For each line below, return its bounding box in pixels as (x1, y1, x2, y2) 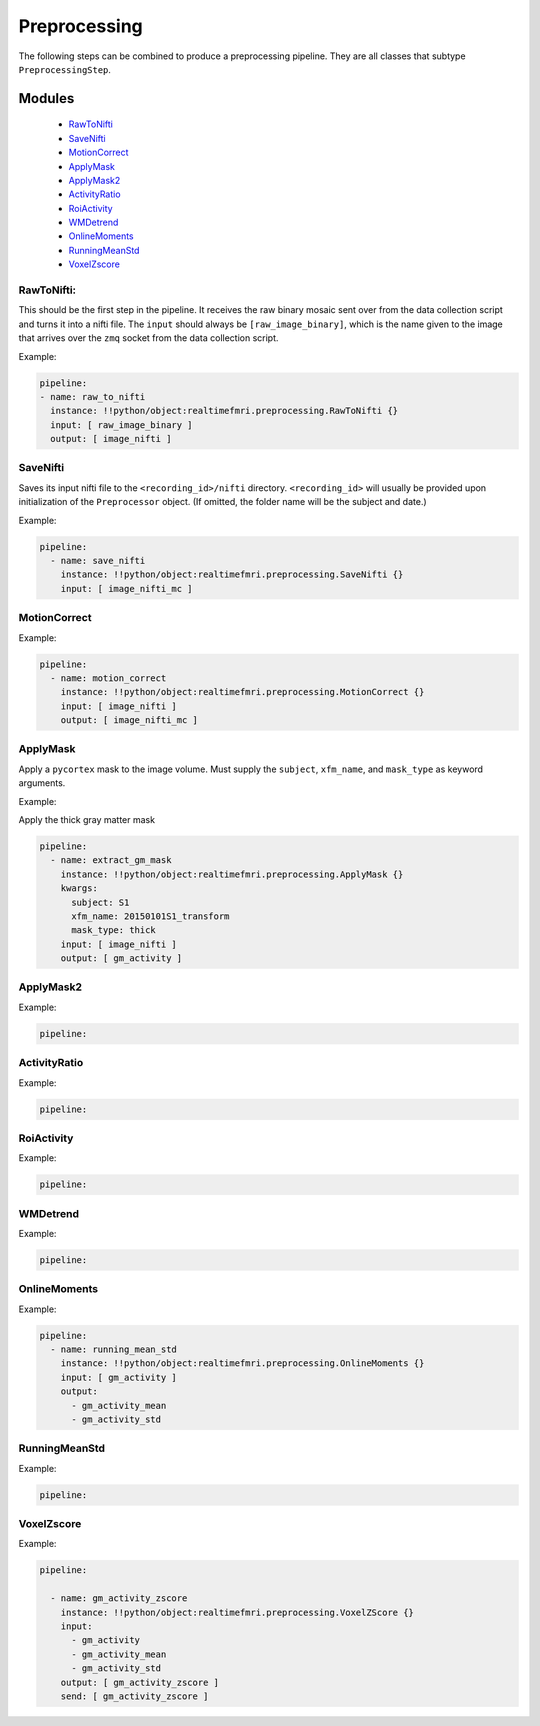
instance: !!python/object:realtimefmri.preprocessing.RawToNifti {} (50, 405, 399, 417)
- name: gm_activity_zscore (50, 1593, 188, 1604)
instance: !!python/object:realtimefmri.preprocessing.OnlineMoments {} (60, 1358, 425, 1369)
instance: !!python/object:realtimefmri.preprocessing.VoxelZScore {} (60, 1606, 415, 1618)
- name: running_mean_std (50, 1344, 177, 1355)
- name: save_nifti (50, 555, 146, 566)
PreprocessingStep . (18, 63, 112, 75)
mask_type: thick (71, 925, 157, 936)
